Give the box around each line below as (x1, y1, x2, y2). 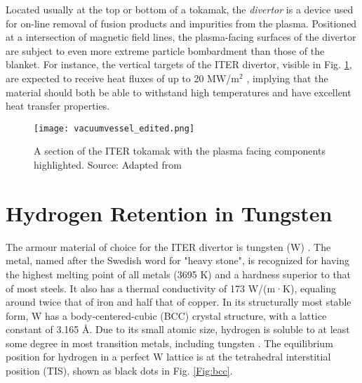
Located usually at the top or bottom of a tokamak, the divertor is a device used (6, 2, 354, 16)
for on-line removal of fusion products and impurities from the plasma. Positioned (6, 15, 357, 30)
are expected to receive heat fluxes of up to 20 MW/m (6, 70, 240, 85)
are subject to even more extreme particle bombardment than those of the (6, 43, 325, 58)
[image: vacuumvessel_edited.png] (34, 123, 195, 134)
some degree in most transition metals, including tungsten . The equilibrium (6, 335, 333, 350)
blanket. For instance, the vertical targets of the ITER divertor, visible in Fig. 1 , (6, 57, 352, 72)
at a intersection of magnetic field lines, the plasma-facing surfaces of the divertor (6, 30, 356, 44)
